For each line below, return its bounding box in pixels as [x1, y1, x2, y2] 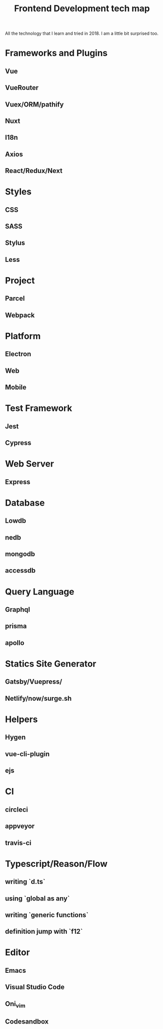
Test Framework [5, 403, 72, 414]
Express [5, 477, 31, 486]
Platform [5, 331, 41, 342]
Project [5, 275, 35, 286]
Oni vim [5, 1000, 26, 1009]
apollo [5, 639, 24, 647]
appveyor [5, 822, 35, 831]
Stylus [5, 239, 25, 247]
